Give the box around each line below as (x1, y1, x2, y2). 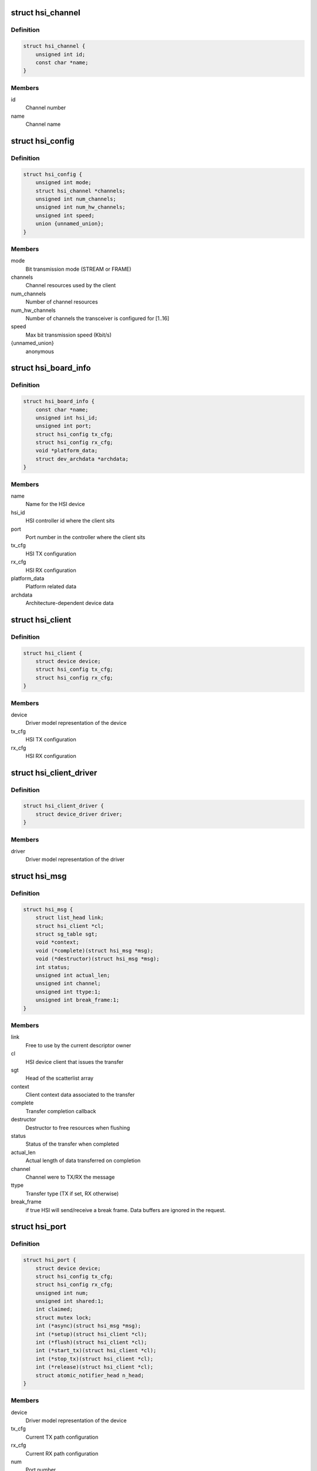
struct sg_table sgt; (35, 931, 98, 938)
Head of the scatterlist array (25, 1074, 94, 1082)
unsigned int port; (35, 422, 92, 430)
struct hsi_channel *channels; (35, 187, 126, 194)
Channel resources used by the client (25, 282, 116, 289)
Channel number (25, 104, 66, 111)
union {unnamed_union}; (35, 221, 104, 227)
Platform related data (25, 583, 76, 590)
